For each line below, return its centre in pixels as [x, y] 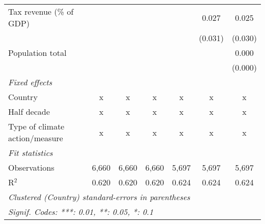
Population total [37, 53]
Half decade [29, 111]
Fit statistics [31, 153]
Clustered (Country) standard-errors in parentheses [99, 197]
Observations [31, 167]
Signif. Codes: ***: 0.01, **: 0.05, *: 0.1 [81, 212]
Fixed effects [30, 82]
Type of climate [36, 126]
